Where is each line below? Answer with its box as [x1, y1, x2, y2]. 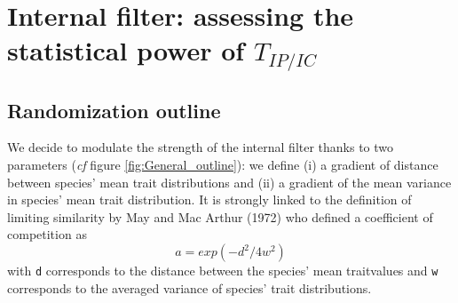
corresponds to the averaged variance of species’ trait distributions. [7, 278, 372, 297]
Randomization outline [7, 96, 221, 124]
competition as [7, 225, 87, 243]
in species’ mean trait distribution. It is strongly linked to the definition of [7, 190, 412, 209]
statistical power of [7, 32, 245, 68]
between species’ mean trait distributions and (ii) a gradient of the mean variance [7, 172, 452, 191]
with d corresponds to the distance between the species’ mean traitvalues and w [7, 261, 438, 280]
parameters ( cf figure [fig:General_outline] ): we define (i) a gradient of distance [7, 155, 438, 174]
